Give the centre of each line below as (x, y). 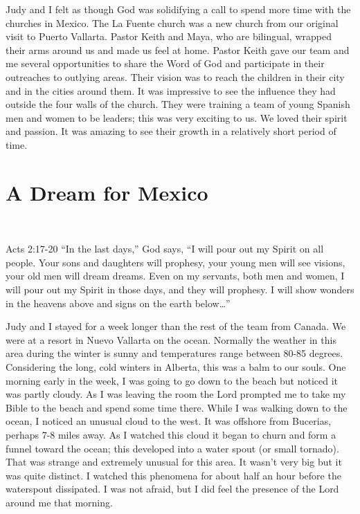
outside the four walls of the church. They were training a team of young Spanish (178, 104)
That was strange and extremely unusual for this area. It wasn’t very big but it (174, 462)
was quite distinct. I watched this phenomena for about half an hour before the (173, 475)
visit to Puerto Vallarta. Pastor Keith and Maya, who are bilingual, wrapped (169, 36)
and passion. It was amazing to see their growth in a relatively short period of (171, 131)
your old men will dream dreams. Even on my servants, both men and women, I (175, 276)
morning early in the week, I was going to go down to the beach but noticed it (172, 380)
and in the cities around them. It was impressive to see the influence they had (171, 90)
